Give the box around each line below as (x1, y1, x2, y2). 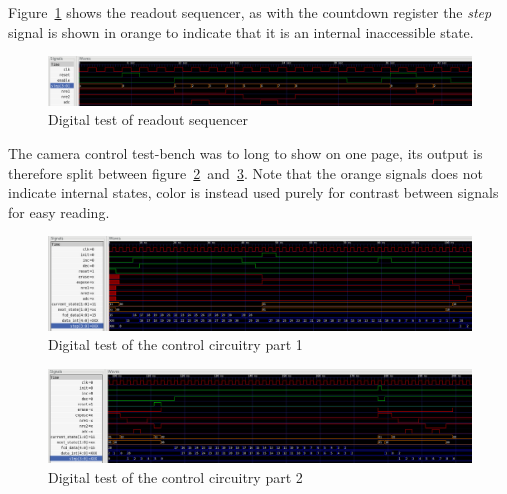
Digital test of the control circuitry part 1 (48, 334, 303, 355)
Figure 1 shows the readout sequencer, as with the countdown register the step (8, 2, 492, 22)
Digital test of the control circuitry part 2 (48, 466, 303, 487)
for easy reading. (8, 201, 110, 222)
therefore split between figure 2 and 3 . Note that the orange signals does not (8, 162, 483, 183)
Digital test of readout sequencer (48, 109, 248, 130)
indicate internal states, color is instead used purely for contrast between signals (8, 182, 499, 203)
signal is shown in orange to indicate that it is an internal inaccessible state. (8, 21, 474, 42)
